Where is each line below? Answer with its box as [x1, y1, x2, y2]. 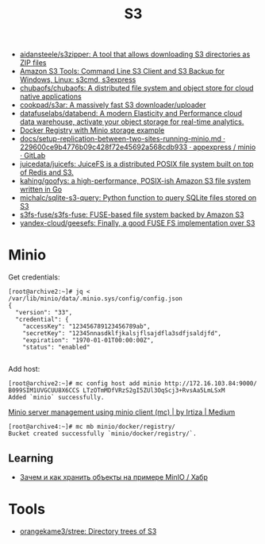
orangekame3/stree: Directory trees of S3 [19, 526, 157, 536]
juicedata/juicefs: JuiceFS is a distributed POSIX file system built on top [19, 160, 254, 169]
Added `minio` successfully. [8, 394, 105, 402]
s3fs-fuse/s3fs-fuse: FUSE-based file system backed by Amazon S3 [19, 210, 244, 219]
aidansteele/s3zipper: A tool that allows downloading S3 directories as [19, 49, 251, 60]
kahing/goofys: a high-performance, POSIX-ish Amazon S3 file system [19, 176, 252, 186]
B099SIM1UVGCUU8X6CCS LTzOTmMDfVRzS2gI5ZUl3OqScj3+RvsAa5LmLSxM [8, 387, 225, 395]
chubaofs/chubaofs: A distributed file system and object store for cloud [19, 83, 254, 93]
